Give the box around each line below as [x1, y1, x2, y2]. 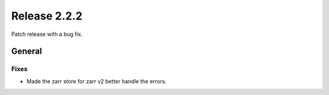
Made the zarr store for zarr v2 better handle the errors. [26, 77, 167, 85]
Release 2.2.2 [11, 9, 83, 23]
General [11, 46, 43, 57]
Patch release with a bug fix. [11, 30, 83, 38]
